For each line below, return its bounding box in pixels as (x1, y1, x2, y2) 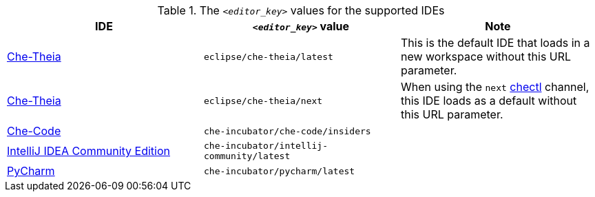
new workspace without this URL (400, 50, 572, 63)
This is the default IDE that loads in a (400, 36, 590, 50)
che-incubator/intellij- (203, 141, 328, 151)
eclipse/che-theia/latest (203, 51, 333, 62)
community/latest (203, 151, 291, 161)
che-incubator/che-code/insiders (203, 125, 371, 136)
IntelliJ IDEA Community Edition (7, 144, 170, 158)
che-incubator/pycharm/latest (203, 165, 355, 176)
